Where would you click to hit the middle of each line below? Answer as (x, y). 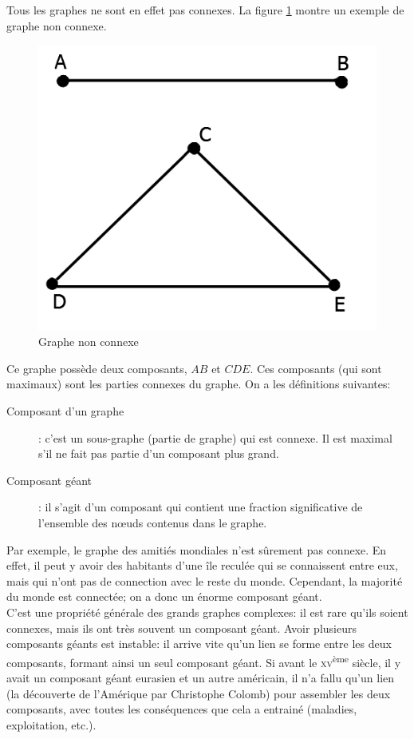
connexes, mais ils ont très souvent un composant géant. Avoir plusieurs (181, 628)
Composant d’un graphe (65, 411)
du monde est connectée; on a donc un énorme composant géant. (164, 596)
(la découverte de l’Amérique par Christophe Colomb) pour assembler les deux (199, 693)
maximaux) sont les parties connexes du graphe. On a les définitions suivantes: (199, 384)
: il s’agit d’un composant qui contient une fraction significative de (201, 507)
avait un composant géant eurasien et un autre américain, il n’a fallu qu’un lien (201, 678)
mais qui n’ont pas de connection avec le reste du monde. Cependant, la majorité (205, 580)
